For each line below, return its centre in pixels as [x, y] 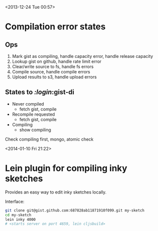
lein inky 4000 [20, 219]
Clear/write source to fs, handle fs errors [53, 67]
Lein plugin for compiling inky [66, 168]
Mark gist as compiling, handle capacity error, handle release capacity [82, 56]
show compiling [35, 130]
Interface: [15, 201]
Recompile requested [33, 114]
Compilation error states [55, 27]
